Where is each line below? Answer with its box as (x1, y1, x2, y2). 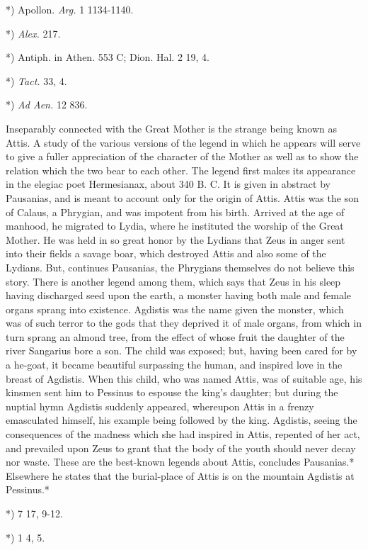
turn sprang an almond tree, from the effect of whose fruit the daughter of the (6, 329, 345, 344)
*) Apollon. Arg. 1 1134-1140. (6, 2, 134, 16)
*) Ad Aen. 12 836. (6, 97, 88, 112)
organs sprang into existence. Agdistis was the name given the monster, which (6, 301, 344, 316)
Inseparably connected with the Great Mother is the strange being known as (6, 120, 338, 135)
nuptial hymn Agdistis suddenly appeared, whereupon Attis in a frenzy (6, 398, 314, 413)
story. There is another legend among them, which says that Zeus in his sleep (6, 274, 341, 288)
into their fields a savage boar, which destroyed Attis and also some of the (6, 246, 326, 261)
